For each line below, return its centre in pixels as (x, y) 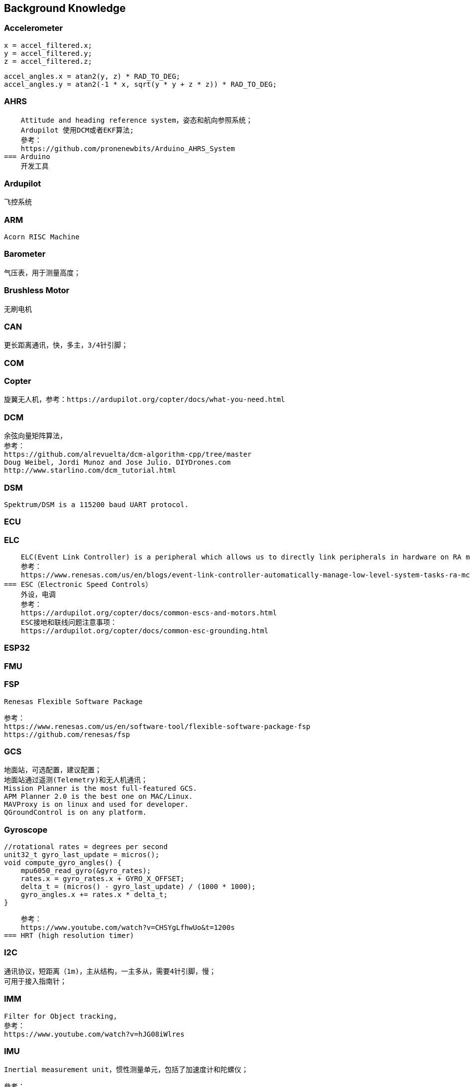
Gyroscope (26, 829)
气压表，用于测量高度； (42, 272)
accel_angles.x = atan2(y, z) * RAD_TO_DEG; (92, 76)
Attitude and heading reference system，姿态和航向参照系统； (137, 120)
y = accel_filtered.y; (48, 53)
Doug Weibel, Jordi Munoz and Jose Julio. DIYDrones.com (117, 462)
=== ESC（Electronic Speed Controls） (78, 585)
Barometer (25, 254)
